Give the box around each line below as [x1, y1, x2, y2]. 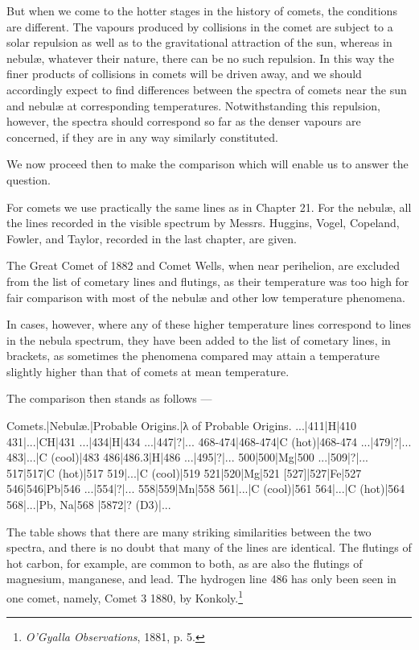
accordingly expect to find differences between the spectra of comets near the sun [6, 81, 407, 97]
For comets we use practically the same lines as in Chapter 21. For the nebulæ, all [6, 198, 412, 215]
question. [6, 171, 51, 188]
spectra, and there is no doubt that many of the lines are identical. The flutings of [6, 539, 412, 556]
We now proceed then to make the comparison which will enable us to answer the [6, 155, 409, 172]
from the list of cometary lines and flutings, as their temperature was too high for [6, 272, 409, 289]
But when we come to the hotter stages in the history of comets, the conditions [6, 2, 397, 19]
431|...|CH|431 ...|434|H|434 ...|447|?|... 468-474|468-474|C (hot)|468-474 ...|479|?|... [6, 433, 412, 449]
